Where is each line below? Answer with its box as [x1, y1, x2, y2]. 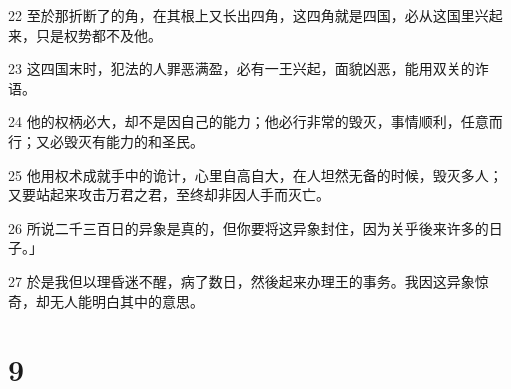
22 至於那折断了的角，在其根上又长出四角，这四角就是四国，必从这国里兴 [8, 5, 489, 25]
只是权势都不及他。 [35, 24, 162, 45]
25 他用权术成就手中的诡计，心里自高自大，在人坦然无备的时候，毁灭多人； [8, 164, 503, 185]
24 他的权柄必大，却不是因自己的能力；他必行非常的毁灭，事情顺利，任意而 [8, 111, 503, 132]
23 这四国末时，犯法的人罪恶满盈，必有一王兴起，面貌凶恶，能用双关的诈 [8, 58, 489, 79]
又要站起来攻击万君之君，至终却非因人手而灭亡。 [8, 184, 330, 205]
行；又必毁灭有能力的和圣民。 [8, 130, 204, 151]
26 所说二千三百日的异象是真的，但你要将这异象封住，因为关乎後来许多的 [8, 217, 489, 238]
